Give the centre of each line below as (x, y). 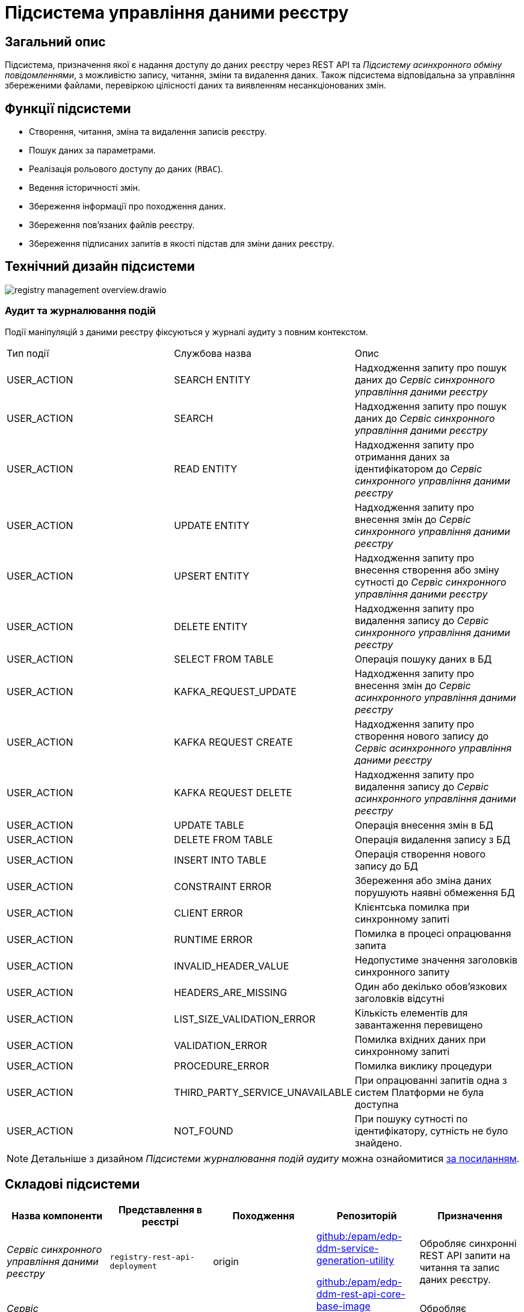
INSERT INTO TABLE (220, 860)
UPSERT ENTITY (212, 576)
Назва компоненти (57, 1216)
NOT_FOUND (204, 1131)
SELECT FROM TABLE (224, 659)
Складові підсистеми (72, 1184)
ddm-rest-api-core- (361, 1294)
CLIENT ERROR (208, 913)
